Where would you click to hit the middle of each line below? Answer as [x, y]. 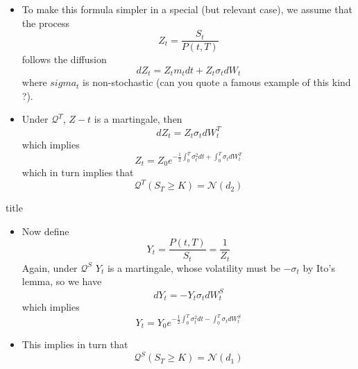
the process [46, 23]
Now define [45, 231]
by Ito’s [319, 267]
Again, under [50, 267]
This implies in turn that [75, 344]
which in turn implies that [78, 172]
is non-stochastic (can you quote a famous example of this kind [217, 82]
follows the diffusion [64, 59]
